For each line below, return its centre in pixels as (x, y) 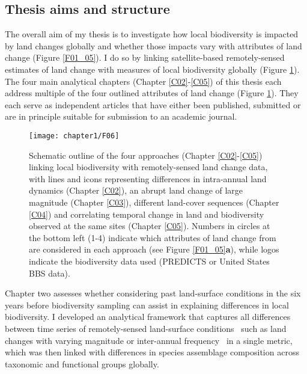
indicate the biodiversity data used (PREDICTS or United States (149, 261)
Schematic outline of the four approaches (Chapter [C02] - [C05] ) (146, 155)
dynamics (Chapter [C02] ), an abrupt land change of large (136, 190)
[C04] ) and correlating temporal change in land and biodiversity (147, 214)
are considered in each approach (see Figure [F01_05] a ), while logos (154, 249)
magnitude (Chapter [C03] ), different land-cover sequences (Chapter (154, 202)
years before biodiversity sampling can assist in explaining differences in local (147, 305)
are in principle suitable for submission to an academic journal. (121, 116)
